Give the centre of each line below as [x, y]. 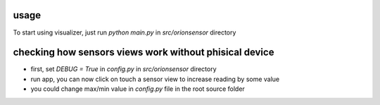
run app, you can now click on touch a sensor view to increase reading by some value [155, 79]
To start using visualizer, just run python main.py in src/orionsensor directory [125, 32]
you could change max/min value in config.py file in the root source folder [138, 89]
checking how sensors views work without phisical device [144, 52]
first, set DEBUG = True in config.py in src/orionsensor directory [124, 69]
